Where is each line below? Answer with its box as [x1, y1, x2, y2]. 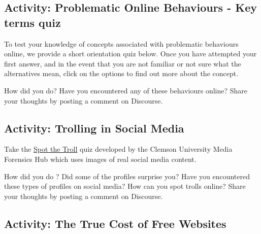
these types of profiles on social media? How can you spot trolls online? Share [4, 181, 246, 191]
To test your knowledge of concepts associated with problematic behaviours [4, 38, 239, 49]
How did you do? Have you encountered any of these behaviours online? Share [4, 85, 247, 95]
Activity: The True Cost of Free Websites [4, 215, 226, 231]
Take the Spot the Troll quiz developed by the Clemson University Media [4, 144, 233, 154]
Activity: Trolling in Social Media [4, 120, 184, 136]
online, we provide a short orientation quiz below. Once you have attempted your [4, 48, 257, 59]
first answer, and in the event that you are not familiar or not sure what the [4, 58, 241, 69]
